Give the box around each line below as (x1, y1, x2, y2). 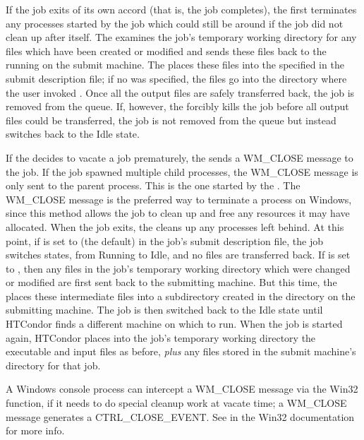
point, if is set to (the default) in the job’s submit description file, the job (6, 233, 324, 248)
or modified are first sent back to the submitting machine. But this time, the (6, 275, 337, 290)
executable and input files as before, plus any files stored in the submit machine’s (6, 344, 356, 359)
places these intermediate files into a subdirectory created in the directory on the (6, 288, 356, 303)
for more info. (6, 423, 65, 438)
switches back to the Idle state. (6, 126, 140, 141)
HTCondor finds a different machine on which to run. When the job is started (6, 316, 343, 331)
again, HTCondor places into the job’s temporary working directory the (6, 330, 316, 345)
